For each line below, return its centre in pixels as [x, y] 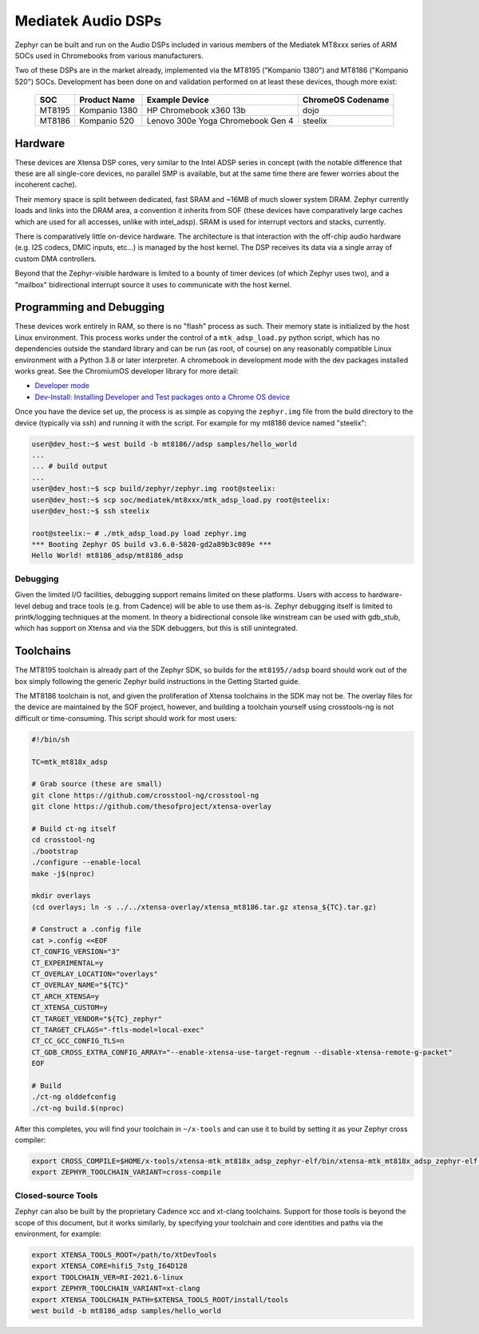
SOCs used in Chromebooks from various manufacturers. [109, 55]
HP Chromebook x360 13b [196, 110]
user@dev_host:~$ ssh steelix [91, 511]
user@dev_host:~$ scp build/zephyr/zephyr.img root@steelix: [154, 489]
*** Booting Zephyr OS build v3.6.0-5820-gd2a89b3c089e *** [152, 544]
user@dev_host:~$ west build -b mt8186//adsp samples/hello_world [164, 444]
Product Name [107, 100]
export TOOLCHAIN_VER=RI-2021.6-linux [107, 1277]
